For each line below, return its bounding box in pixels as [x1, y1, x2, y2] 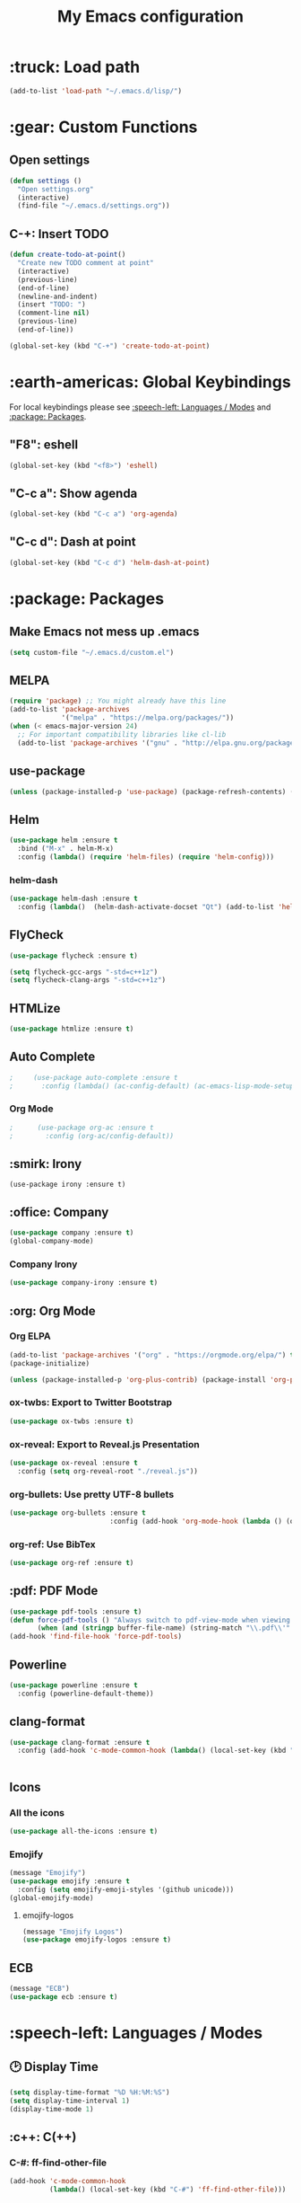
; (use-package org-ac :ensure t [9, 1123, 154, 1132]
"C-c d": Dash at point [9, 535, 136, 550]
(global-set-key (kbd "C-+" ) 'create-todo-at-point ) [9, 341, 211, 350]
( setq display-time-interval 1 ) [9, 2096, 130, 2105]
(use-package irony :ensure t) [9, 1180, 126, 1190]
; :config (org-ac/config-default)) [9, 1131, 175, 1140]
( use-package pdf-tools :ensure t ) [9, 1606, 142, 1616]
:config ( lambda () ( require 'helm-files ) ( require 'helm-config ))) [17, 852, 275, 862]
